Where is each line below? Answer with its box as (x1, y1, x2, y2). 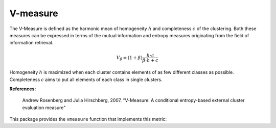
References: (9, 86, 36, 92)
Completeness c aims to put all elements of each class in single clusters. (9, 76, 163, 83)
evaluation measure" (22, 105, 66, 111)
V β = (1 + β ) (116, 55, 143, 61)
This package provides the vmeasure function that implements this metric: (9, 116, 167, 122)
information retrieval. (9, 40, 54, 46)
